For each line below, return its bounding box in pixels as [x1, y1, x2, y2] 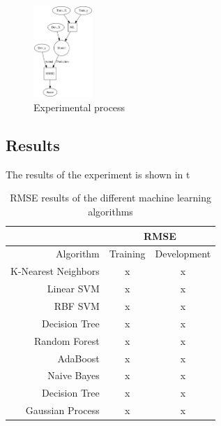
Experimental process [33, 100, 125, 115]
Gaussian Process [25, 403, 100, 418]
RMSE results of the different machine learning [10, 190, 211, 205]
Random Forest [33, 333, 100, 348]
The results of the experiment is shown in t [6, 166, 190, 181]
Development [155, 246, 211, 261]
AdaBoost [57, 350, 100, 365]
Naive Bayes [47, 368, 100, 383]
